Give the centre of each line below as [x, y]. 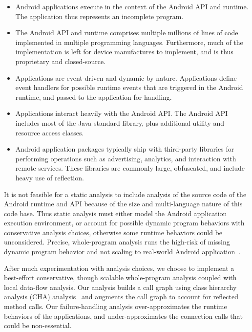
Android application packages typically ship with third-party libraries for [125, 149]
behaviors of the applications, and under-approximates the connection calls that [123, 316]
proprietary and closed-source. [61, 61]
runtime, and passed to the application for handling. [94, 97]
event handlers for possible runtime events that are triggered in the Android [129, 87]
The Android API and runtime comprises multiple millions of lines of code [127, 33]
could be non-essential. [38, 325]
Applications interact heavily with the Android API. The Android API [122, 113]
